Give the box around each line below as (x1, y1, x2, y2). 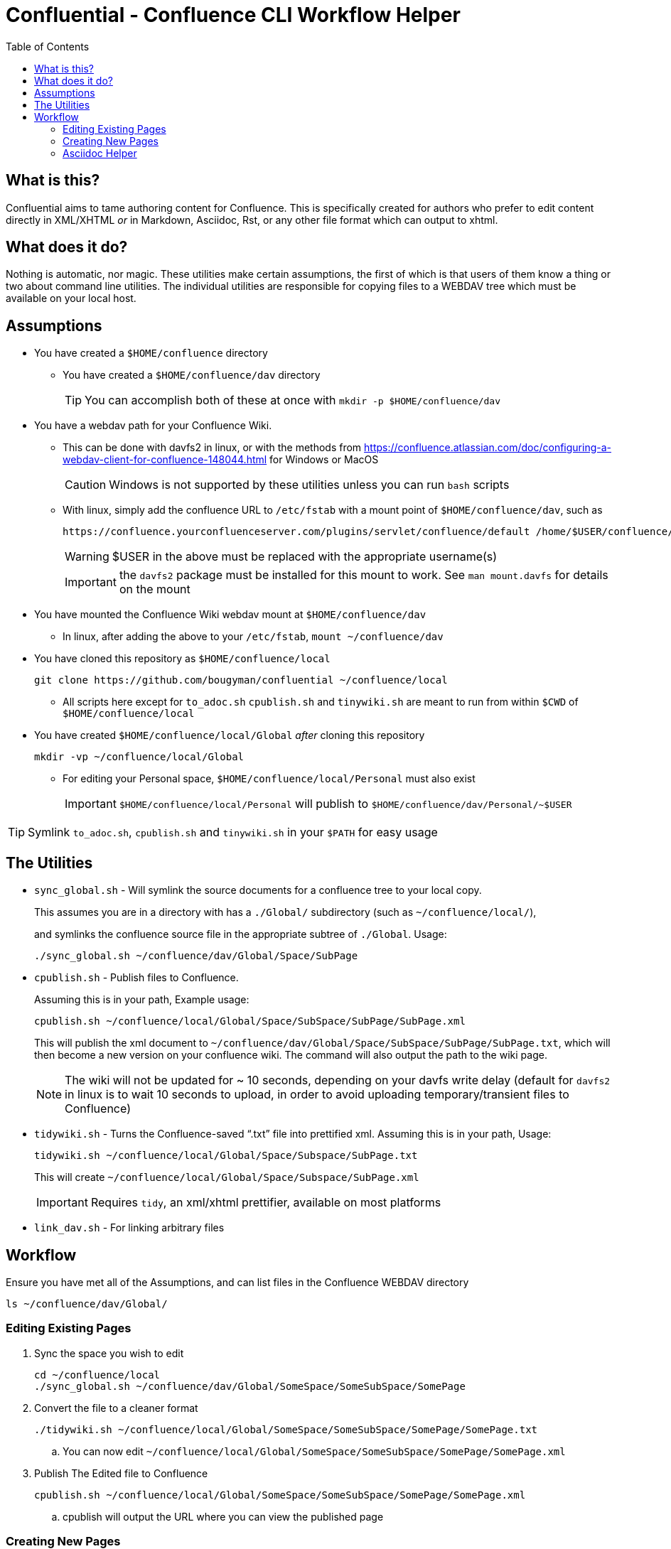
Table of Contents (6, 40, 90, 53)
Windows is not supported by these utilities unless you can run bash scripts (109, 477, 510, 492)
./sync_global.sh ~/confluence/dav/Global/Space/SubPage (34, 950, 358, 962)
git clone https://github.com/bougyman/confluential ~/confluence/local (34, 674, 448, 686)
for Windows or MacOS (269, 453, 379, 466)
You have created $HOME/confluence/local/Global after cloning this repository (34, 729, 425, 742)
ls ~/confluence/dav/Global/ (6, 1297, 168, 1310)
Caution (65, 477, 107, 492)
